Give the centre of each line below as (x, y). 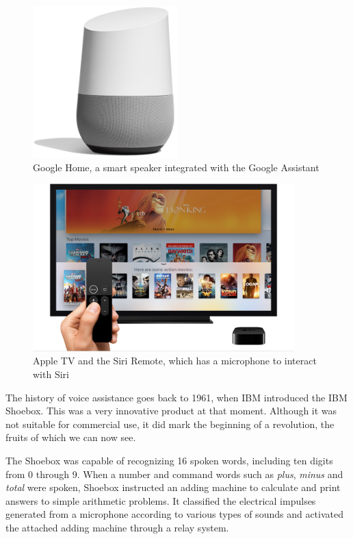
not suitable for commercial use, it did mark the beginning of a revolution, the (170, 424)
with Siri (51, 374)
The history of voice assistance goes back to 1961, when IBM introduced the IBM (176, 397)
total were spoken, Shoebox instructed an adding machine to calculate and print (173, 487)
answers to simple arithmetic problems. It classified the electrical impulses (161, 500)
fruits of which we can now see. (71, 437)
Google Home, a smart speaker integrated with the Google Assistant (176, 167)
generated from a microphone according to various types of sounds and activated (175, 514)
